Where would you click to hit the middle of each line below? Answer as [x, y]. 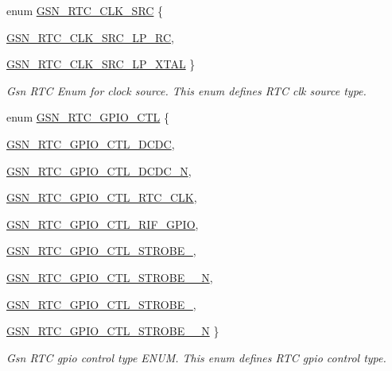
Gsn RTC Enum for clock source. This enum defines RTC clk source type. [186, 90]
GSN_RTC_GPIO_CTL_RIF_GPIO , [103, 224]
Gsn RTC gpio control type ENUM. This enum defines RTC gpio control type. [196, 357]
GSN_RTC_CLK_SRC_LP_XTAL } [101, 64]
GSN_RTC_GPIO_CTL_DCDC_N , [99, 170]
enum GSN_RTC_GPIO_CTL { [88, 117]
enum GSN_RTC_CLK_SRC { [85, 10]
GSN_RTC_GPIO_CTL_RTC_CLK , [102, 197]
